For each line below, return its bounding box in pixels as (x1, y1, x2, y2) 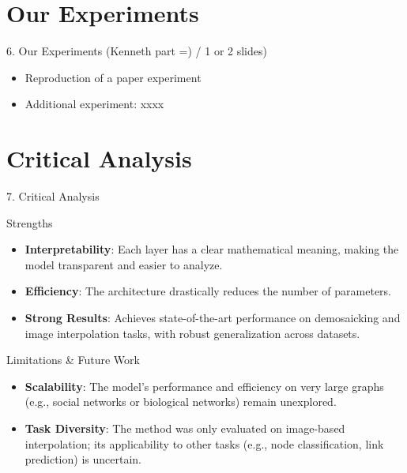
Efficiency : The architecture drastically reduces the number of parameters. (24, 283, 391, 299)
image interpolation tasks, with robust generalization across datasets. (24, 325, 360, 341)
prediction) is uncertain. (24, 451, 141, 467)
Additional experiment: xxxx (24, 96, 164, 112)
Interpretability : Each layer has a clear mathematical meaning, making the (24, 241, 399, 257)
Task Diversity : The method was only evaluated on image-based (24, 419, 345, 436)
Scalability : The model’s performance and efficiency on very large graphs (24, 377, 384, 394)
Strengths (6, 214, 53, 231)
